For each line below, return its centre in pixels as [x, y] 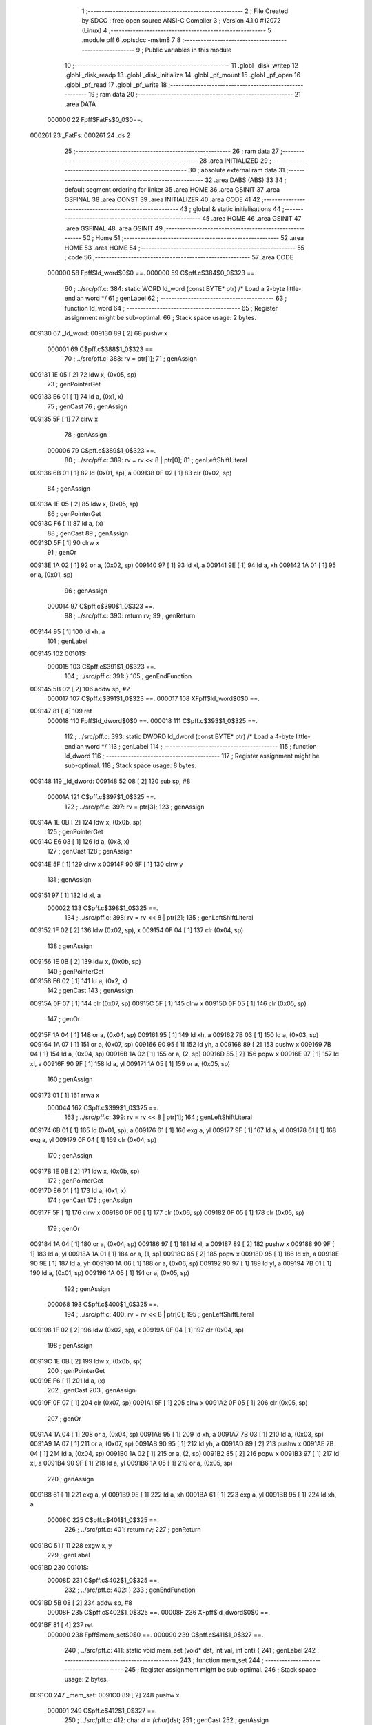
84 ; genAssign [69, 489]
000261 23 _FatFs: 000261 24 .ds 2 [80, 135]
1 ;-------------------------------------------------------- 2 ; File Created [185, 11]
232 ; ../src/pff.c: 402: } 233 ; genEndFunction [130, 1590]
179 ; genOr [64, 1228]
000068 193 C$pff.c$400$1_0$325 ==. [103, 1305]
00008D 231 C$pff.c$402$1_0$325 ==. [103, 1580]
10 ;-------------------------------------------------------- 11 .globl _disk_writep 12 [182, 65]
